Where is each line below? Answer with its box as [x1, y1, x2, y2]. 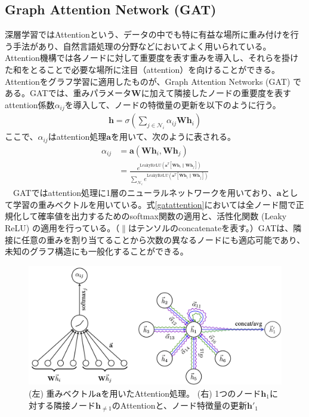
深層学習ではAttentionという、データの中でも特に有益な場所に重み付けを [5, 28, 291, 41]
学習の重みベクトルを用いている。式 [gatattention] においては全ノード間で [13, 198, 296, 210]
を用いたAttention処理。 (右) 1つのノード [101, 387, 261, 399]
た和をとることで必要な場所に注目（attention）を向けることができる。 [5, 63, 280, 75]
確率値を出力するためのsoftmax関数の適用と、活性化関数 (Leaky [38, 210, 287, 222]
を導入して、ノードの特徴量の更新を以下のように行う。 [64, 98, 281, 111]
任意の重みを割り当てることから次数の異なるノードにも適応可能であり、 [21, 233, 305, 246]
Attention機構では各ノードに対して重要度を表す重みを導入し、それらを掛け [5, 51, 299, 64]
